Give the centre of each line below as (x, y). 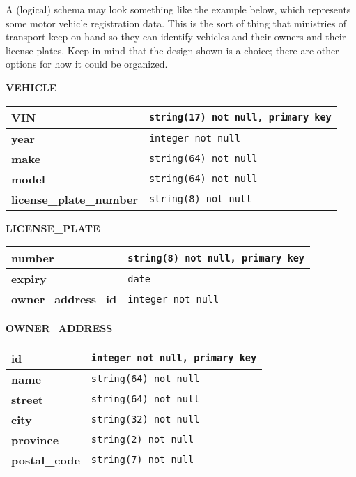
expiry (29, 279)
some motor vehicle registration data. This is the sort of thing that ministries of (176, 23)
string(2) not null (142, 440)
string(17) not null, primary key (240, 118)
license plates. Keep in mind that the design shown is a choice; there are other (172, 50)
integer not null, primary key (174, 358)
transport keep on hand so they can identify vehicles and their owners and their (176, 37)
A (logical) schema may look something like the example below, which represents (178, 9)
